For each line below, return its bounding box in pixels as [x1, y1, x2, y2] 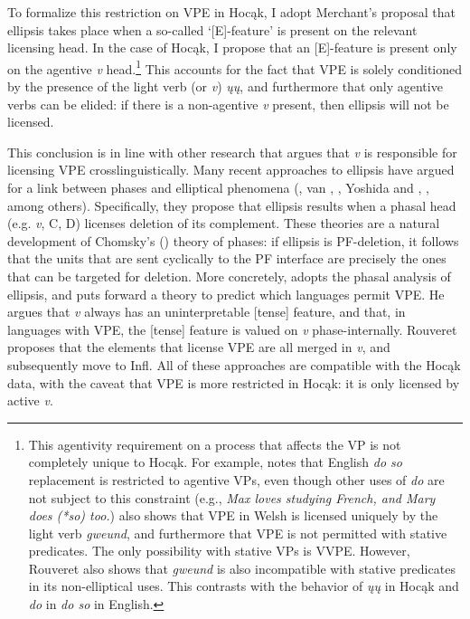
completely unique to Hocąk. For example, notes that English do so [28, 452, 402, 471]
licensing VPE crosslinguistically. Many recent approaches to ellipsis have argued [7, 160, 455, 179]
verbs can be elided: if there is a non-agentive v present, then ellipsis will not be [7, 94, 449, 113]
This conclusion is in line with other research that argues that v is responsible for [7, 142, 457, 161]
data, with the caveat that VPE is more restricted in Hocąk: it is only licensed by [7, 373, 460, 392]
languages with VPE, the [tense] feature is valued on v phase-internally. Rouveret [7, 319, 457, 338]
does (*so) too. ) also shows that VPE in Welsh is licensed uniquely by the [28, 506, 438, 525]
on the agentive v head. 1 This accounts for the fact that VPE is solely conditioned [7, 56, 463, 78]
